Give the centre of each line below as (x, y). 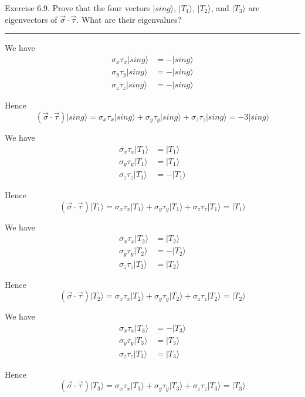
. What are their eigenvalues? (129, 19)
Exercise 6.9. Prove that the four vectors (77, 8)
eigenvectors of (31, 19)
